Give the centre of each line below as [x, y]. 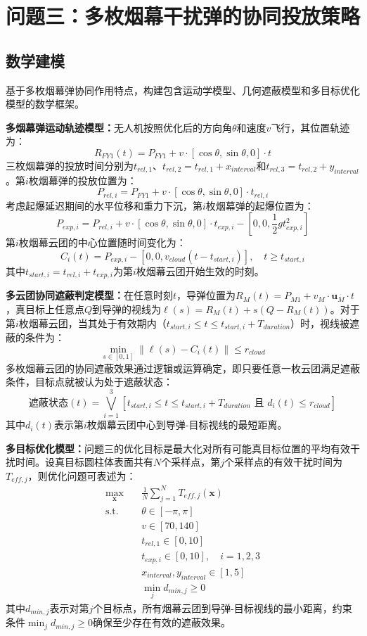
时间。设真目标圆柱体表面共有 [84, 462]
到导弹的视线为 [127, 309]
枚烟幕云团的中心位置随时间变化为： [102, 242]
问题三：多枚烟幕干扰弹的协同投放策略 [183, 16]
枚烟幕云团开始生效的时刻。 [200, 271]
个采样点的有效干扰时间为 [284, 462]
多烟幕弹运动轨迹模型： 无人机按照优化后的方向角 [119, 127]
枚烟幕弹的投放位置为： [83, 180]
